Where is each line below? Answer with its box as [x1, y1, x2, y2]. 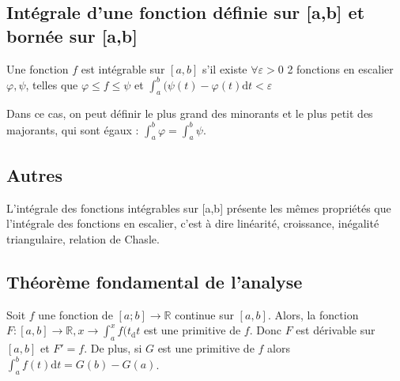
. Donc [249, 322, 281, 338]
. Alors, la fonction [267, 306, 359, 323]
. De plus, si [84, 339, 142, 356]
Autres [6, 162, 62, 187]
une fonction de [38, 306, 113, 323]
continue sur [175, 306, 234, 323]
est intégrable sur [81, 60, 165, 77]
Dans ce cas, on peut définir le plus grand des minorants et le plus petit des [6, 105, 373, 122]
